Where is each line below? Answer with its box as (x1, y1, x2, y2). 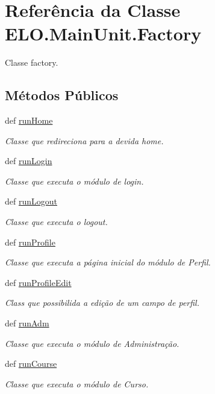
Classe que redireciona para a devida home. (5, 134, 164, 147)
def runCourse (5, 357, 57, 370)
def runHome (5, 114, 53, 127)
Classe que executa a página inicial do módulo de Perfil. (5, 256, 211, 268)
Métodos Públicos (5, 86, 119, 104)
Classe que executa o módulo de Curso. (5, 377, 149, 390)
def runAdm (5, 317, 49, 329)
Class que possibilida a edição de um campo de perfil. (5, 296, 199, 309)
